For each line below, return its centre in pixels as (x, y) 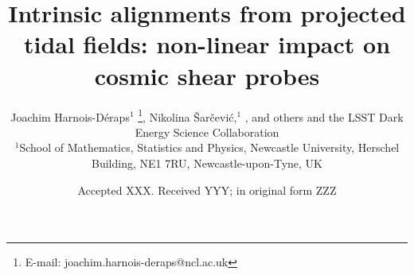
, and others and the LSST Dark (324, 116)
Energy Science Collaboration (207, 132)
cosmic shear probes (207, 75)
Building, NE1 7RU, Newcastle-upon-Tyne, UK (207, 163)
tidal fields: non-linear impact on (207, 44)
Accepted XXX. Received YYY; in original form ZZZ (207, 190)
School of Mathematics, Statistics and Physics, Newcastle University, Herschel (209, 147)
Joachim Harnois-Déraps (70, 116)
